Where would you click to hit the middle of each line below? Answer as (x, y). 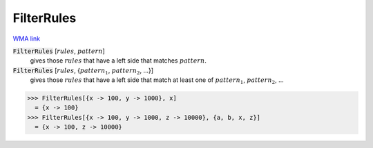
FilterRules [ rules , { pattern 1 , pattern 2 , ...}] (83, 71)
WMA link (27, 39)
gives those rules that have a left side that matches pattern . (118, 61)
